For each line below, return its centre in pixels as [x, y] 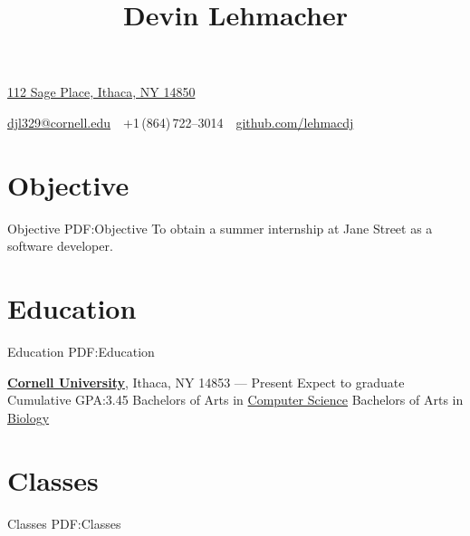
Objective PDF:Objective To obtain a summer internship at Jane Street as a [220, 228]
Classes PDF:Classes [64, 523]
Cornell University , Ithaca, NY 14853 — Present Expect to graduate [206, 382]
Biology [29, 417]
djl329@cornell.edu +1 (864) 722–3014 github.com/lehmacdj [181, 122]
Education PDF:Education [81, 351]
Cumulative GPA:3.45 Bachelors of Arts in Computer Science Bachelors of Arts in [235, 400]
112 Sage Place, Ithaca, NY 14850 [101, 92]
